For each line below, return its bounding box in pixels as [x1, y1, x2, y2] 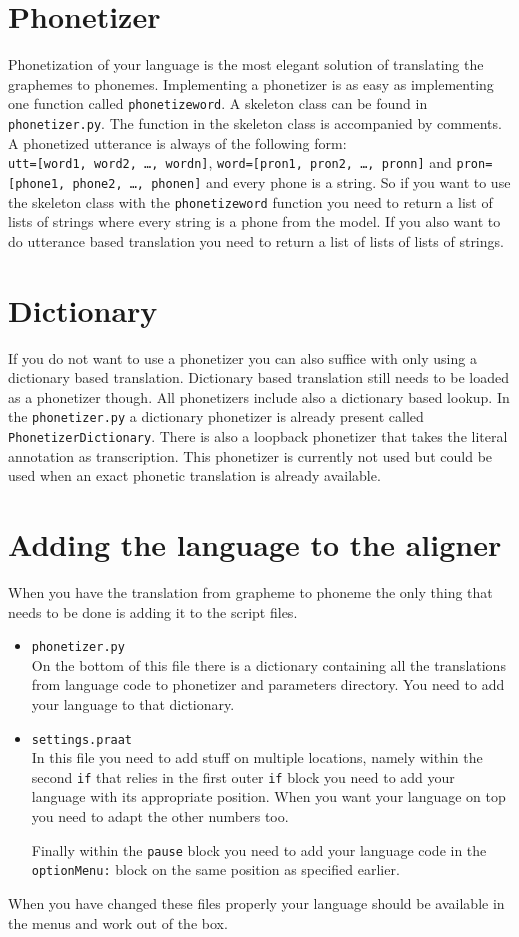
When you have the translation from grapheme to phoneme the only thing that [8, 581, 493, 602]
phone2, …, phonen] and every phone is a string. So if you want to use [72, 171, 511, 192]
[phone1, [8, 176, 66, 191]
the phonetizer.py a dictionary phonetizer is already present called [8, 406, 424, 427]
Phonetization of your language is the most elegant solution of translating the [8, 54, 484, 75]
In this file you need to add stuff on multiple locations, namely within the [31, 747, 483, 768]
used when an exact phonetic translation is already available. [8, 465, 381, 486]
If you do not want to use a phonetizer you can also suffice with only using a [8, 347, 477, 368]
